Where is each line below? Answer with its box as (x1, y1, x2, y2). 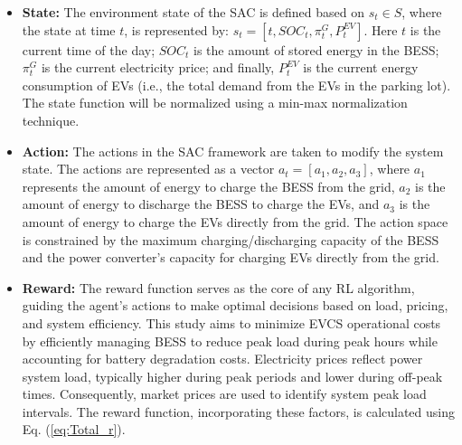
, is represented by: (124, 20, 229, 39)
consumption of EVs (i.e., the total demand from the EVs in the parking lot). (22, 75, 451, 94)
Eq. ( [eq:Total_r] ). (22, 420, 126, 439)
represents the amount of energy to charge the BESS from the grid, (22, 176, 395, 195)
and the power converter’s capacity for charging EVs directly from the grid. (22, 248, 439, 267)
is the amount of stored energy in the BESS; (193, 40, 439, 59)
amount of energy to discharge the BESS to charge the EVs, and (22, 194, 380, 213)
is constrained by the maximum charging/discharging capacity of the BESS (22, 230, 439, 249)
